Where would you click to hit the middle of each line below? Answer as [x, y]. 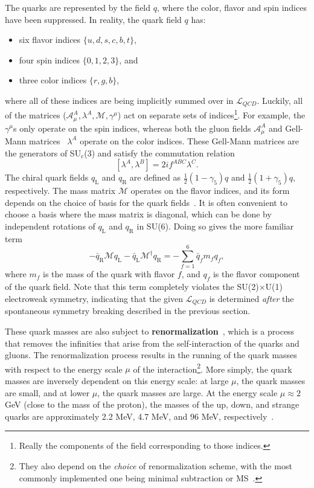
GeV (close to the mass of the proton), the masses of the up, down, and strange [152, 404]
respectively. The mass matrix [60, 191]
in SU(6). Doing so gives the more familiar [215, 226]
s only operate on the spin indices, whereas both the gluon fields [132, 128]
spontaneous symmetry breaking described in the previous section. [128, 311]
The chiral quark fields [47, 177]
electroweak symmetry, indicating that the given [94, 298]
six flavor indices [50, 40]
